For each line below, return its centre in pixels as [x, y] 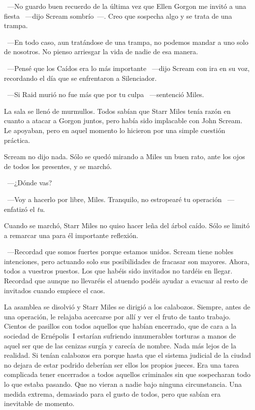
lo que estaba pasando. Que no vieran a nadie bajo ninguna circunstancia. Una [123, 384]
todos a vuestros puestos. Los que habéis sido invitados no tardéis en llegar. [118, 271]
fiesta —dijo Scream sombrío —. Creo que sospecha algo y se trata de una [118, 16]
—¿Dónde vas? [30, 183]
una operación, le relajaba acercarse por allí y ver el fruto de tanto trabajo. [117, 316]
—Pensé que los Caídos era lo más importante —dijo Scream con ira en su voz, [128, 68]
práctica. [17, 140]
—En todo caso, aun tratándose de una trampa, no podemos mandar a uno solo [128, 42]
